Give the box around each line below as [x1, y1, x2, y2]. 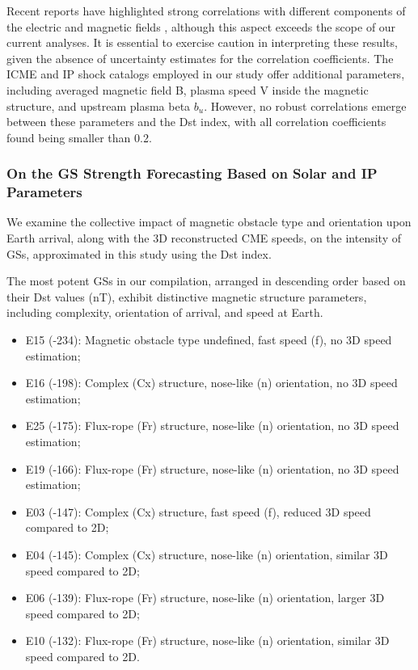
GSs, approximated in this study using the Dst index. [6, 245, 272, 262]
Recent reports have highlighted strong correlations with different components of [6, 2, 406, 19]
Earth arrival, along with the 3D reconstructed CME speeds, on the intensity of [6, 230, 401, 247]
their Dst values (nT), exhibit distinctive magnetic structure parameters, [6, 288, 367, 305]
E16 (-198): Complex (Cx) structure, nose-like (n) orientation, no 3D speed [25, 374, 398, 391]
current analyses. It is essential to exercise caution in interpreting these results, [6, 34, 398, 51]
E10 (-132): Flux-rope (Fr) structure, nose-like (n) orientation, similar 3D [25, 632, 390, 649]
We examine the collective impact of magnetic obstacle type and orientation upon [6, 213, 412, 230]
